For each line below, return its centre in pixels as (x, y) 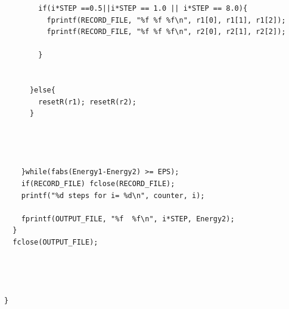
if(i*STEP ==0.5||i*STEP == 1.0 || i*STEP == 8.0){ (143, 8)
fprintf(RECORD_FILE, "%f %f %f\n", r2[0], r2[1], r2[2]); (166, 32)
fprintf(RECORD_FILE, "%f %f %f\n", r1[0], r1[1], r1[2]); (166, 20)
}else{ (42, 90)
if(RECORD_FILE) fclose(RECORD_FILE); (98, 183)
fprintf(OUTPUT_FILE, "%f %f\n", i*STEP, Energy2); (128, 219)
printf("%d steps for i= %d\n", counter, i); (113, 195)
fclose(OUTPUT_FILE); (55, 242)
